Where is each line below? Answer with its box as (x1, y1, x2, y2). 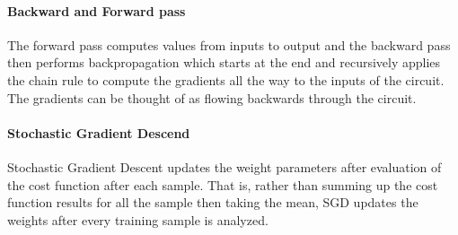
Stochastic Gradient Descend (7, 123, 190, 142)
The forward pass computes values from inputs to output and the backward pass (7, 35, 451, 54)
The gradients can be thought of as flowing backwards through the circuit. (7, 88, 417, 107)
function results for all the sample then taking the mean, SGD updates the (7, 193, 418, 212)
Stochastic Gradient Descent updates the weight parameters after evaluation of (7, 157, 442, 176)
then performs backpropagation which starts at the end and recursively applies (7, 53, 441, 72)
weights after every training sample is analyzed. (7, 210, 269, 229)
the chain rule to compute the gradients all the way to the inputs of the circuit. (7, 70, 445, 89)
